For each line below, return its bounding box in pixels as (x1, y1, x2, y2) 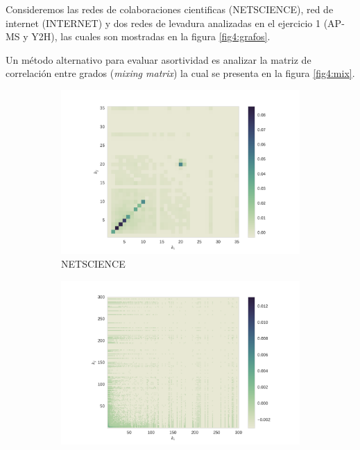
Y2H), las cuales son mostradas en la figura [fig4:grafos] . (31, 29, 271, 44)
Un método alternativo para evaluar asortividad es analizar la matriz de (6, 52, 311, 67)
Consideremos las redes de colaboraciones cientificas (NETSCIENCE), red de (6, 2, 334, 16)
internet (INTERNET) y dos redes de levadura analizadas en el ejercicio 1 (6, 15, 320, 30)
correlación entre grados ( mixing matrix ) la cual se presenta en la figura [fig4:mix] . (6, 66, 355, 80)
